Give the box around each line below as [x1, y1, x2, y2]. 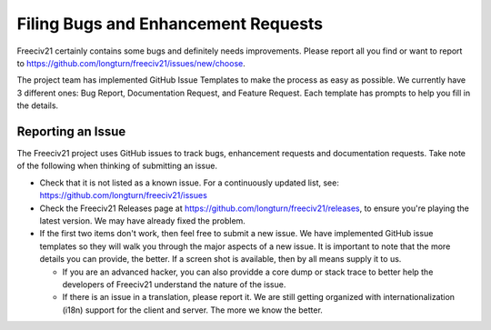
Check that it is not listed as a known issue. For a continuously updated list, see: [39, 177, 340, 188]
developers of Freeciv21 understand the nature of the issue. [62, 278, 286, 290]
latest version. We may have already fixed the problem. [39, 215, 245, 226]
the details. [16, 100, 59, 111]
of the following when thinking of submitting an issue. [16, 160, 218, 172]
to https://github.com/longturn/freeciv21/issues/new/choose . [16, 57, 245, 68]
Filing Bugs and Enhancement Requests [16, 14, 324, 34]
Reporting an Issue [16, 124, 126, 139]
